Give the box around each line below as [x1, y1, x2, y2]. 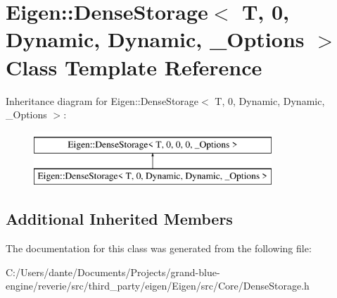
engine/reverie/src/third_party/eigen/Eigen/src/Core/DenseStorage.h [6, 278, 310, 293]
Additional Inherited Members [6, 208, 233, 230]
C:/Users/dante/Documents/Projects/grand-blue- [6, 264, 220, 279]
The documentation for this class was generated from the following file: [6, 241, 312, 256]
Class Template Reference [6, 52, 262, 81]
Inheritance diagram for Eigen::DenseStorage [6, 93, 199, 108]
